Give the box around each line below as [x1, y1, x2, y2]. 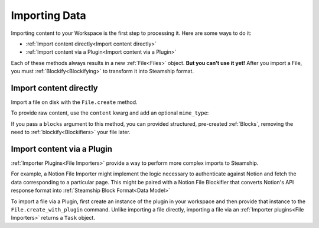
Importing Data [11, 9, 86, 22]
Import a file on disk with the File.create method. [11, 99, 138, 106]
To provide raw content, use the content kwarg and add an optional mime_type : [11, 109, 209, 116]
